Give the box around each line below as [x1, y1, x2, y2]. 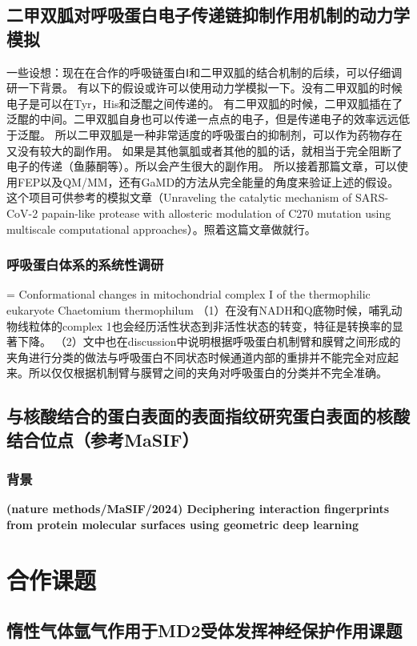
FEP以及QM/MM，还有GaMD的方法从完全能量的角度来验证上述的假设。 [17, 173, 399, 190]
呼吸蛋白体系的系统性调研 [6, 255, 164, 275]
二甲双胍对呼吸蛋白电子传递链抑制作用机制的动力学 [6, 2, 410, 27]
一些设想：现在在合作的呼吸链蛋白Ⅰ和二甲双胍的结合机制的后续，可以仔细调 [6, 63, 403, 80]
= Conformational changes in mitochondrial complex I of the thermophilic [6, 286, 371, 303]
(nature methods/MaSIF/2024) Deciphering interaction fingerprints [6, 500, 390, 517]
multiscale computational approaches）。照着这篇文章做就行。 [6, 220, 316, 237]
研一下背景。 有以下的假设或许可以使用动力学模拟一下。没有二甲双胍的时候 [6, 79, 403, 96]
